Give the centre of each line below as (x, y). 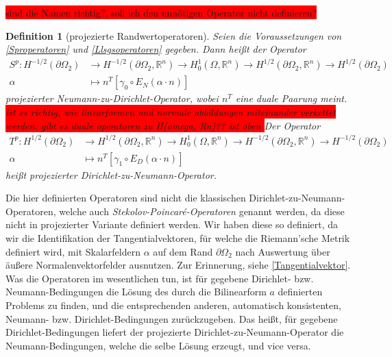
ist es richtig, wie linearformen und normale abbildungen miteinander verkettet (171, 111)
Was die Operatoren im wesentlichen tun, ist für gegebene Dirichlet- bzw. (160, 278)
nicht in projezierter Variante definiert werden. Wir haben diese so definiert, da (172, 224)
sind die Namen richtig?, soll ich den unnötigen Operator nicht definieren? (161, 12)
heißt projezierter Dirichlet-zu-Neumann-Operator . (111, 174)
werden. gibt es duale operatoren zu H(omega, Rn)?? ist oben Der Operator (163, 125)
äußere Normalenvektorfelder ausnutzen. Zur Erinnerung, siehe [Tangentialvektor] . (178, 265)
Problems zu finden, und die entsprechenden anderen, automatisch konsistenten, (173, 305)
